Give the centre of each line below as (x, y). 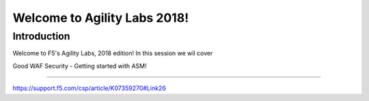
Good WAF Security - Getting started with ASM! (80, 66)
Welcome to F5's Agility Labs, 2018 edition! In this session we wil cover (113, 53)
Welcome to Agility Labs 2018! (101, 18)
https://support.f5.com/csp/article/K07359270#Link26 (90, 88)
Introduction (41, 36)
